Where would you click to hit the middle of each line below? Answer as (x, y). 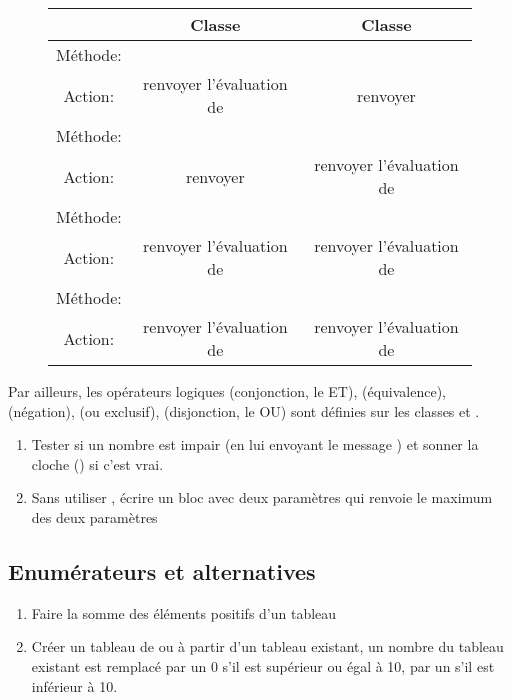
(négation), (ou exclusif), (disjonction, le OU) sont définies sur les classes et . (244, 410)
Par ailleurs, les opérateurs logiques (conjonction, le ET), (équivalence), (227, 391)
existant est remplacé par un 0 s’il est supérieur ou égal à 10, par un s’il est (263, 665)
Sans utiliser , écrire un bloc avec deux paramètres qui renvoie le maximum (262, 497)
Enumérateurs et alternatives (162, 570)
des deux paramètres (94, 516)
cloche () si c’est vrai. (97, 463)
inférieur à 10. (74, 685)
